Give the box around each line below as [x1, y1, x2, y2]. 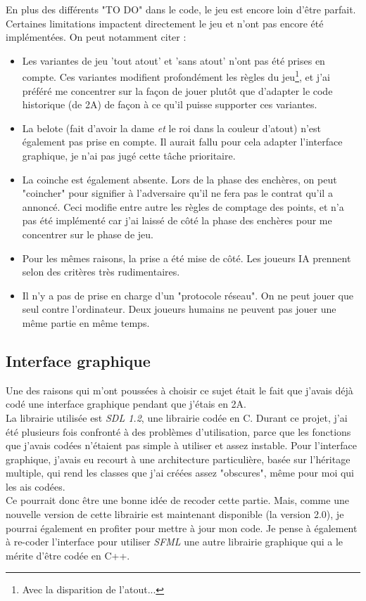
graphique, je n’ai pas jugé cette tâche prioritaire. [22, 148, 236, 162]
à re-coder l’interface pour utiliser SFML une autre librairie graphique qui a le [6, 534, 343, 549]
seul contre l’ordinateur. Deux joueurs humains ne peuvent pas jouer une [22, 302, 336, 316]
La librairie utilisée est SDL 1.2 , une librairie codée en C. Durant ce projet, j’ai [6, 410, 348, 425]
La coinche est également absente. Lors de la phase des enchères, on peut [22, 172, 337, 186]
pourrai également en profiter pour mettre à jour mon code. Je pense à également [6, 520, 358, 535]
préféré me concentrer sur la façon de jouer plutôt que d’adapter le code [22, 83, 333, 98]
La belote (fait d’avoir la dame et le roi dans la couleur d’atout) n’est [22, 120, 321, 135]
